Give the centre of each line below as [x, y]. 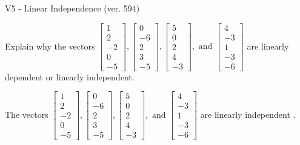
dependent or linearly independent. [70, 76]
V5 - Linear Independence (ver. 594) [72, 8]
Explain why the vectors [50, 46]
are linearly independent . [248, 114]
